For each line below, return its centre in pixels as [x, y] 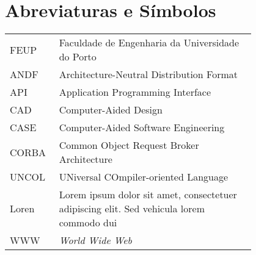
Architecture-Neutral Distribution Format [148, 74]
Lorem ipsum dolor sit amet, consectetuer [148, 195]
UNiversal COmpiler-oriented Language [144, 177]
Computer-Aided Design [111, 110]
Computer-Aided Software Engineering [142, 127]
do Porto [78, 57]
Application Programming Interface [135, 92]
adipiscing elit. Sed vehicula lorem [132, 209]
